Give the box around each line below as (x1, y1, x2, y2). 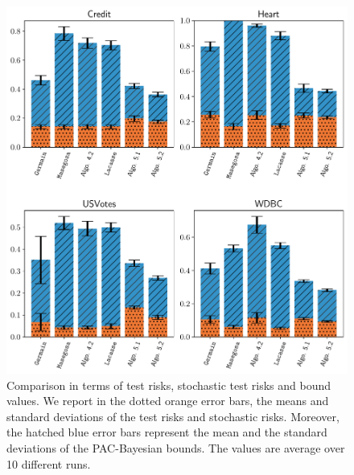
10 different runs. (6, 455, 91, 472)
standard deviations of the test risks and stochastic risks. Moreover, (6, 407, 340, 424)
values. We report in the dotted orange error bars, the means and (6, 392, 329, 409)
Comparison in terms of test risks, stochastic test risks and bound (6, 376, 331, 393)
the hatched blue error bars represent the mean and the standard (6, 424, 327, 440)
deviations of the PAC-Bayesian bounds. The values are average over (6, 440, 345, 457)
